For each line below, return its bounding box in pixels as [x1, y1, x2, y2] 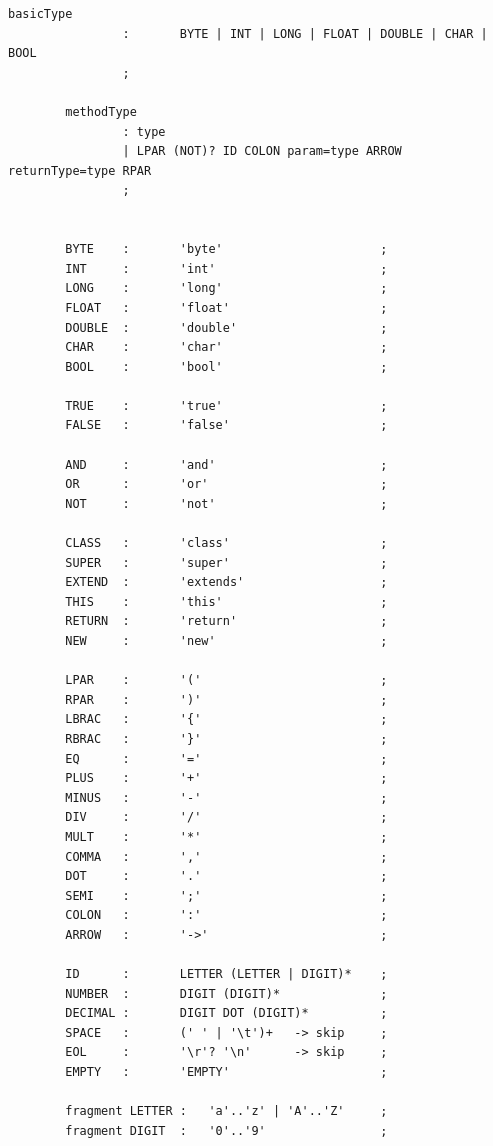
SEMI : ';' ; [65, 888, 388, 903]
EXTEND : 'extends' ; [65, 575, 388, 590]
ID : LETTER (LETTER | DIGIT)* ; [65, 967, 388, 982]
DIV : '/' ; [65, 810, 388, 825]
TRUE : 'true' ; [65, 398, 388, 413]
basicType [8, 7, 73, 21]
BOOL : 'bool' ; [65, 359, 388, 374]
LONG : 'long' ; [65, 281, 388, 296]
